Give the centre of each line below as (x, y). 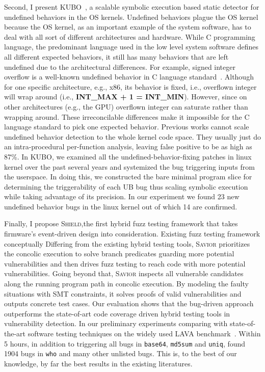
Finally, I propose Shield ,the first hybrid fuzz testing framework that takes (121, 223)
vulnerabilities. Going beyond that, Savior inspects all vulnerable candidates (124, 273)
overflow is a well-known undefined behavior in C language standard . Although (129, 77)
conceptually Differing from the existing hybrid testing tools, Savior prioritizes (127, 243)
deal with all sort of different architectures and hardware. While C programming (130, 36)
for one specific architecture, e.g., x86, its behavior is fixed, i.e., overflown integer (130, 86)
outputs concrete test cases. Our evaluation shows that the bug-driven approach (129, 303)
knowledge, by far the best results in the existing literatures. (98, 363)
